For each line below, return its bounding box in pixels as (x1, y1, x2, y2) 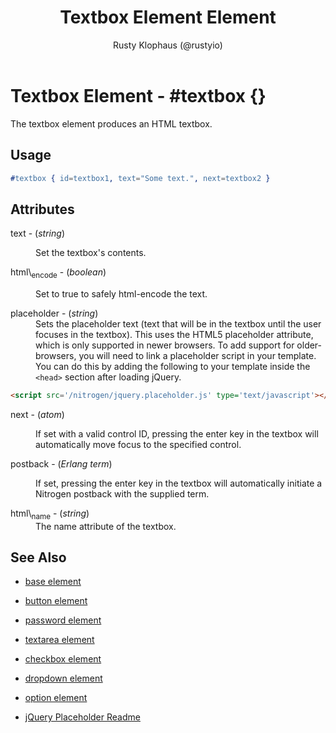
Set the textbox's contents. (35, 247, 147, 259)
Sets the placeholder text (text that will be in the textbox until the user (35, 317, 322, 330)
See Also (10, 549, 67, 566)
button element (24, 595, 88, 607)
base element (24, 576, 82, 588)
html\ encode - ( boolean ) (10, 266, 107, 280)
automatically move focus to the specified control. (35, 438, 242, 450)
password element (24, 614, 102, 626)
